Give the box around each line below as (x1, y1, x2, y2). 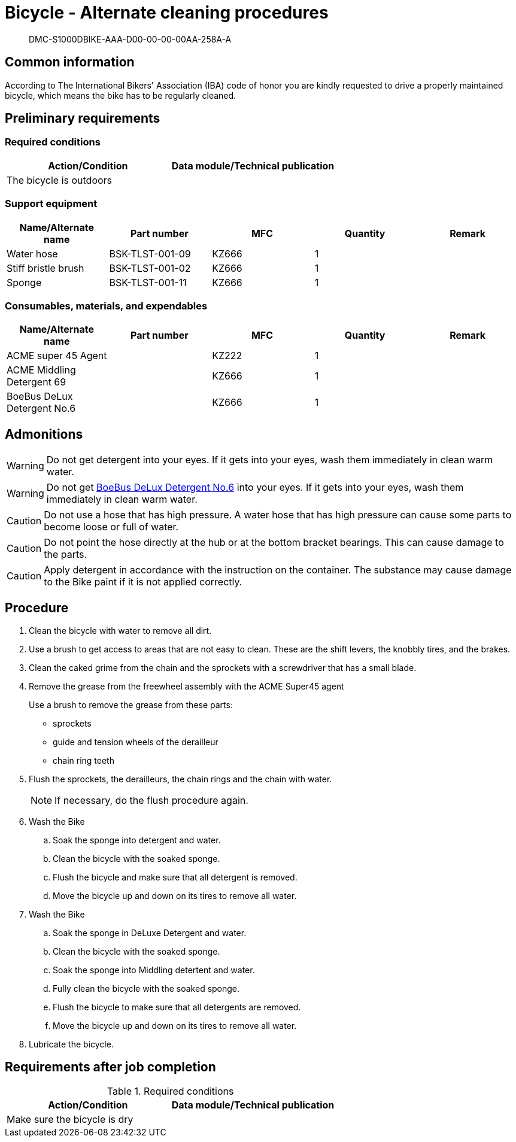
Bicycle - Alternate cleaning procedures (5, 2, 329, 23)
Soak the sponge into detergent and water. (53, 835, 221, 845)
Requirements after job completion (5, 1059, 216, 1075)
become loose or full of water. (44, 521, 179, 533)
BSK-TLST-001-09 (109, 247, 191, 260)
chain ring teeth (53, 755, 114, 766)
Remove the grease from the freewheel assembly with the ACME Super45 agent (29, 681, 344, 691)
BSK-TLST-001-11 (109, 276, 187, 288)
